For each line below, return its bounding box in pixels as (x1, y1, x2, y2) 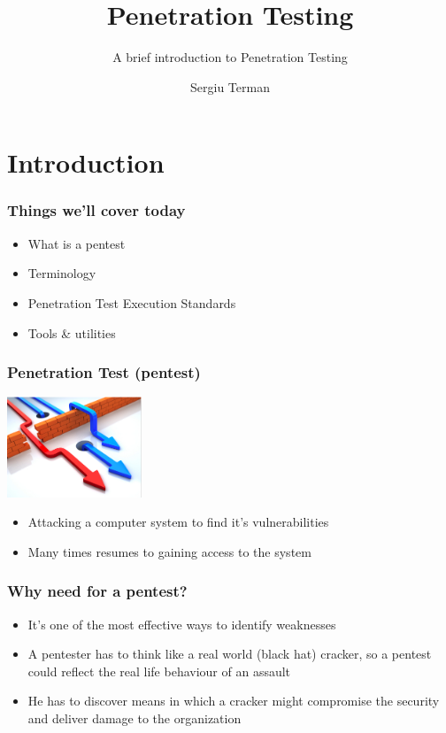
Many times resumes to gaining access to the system (27, 542, 311, 560)
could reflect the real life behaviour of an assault (27, 661, 291, 680)
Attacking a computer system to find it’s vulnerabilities (27, 513, 329, 531)
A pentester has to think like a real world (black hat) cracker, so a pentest (27, 644, 432, 663)
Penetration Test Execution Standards (27, 293, 236, 312)
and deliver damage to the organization (27, 709, 242, 728)
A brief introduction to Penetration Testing (112, 48, 348, 66)
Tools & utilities (27, 323, 116, 342)
